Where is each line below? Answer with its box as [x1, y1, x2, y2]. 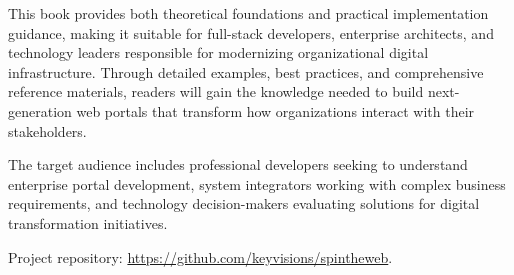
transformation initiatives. [8, 212, 168, 233]
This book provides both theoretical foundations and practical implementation [8, 3, 489, 23]
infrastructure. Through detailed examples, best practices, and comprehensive [8, 61, 484, 82]
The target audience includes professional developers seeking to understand [8, 154, 468, 175]
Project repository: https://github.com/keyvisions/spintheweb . [8, 246, 393, 267]
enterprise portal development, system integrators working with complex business [8, 173, 506, 194]
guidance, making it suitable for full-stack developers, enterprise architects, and [8, 22, 494, 43]
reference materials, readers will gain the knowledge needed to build [8, 81, 424, 102]
